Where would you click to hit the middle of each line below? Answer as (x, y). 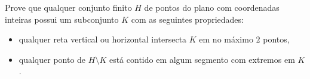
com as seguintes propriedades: (187, 19)
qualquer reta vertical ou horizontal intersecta (103, 39)
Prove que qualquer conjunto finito (68, 7)
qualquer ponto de (52, 59)
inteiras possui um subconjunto (62, 19)
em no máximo (226, 39)
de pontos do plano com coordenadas (212, 7)
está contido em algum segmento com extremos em (202, 59)
